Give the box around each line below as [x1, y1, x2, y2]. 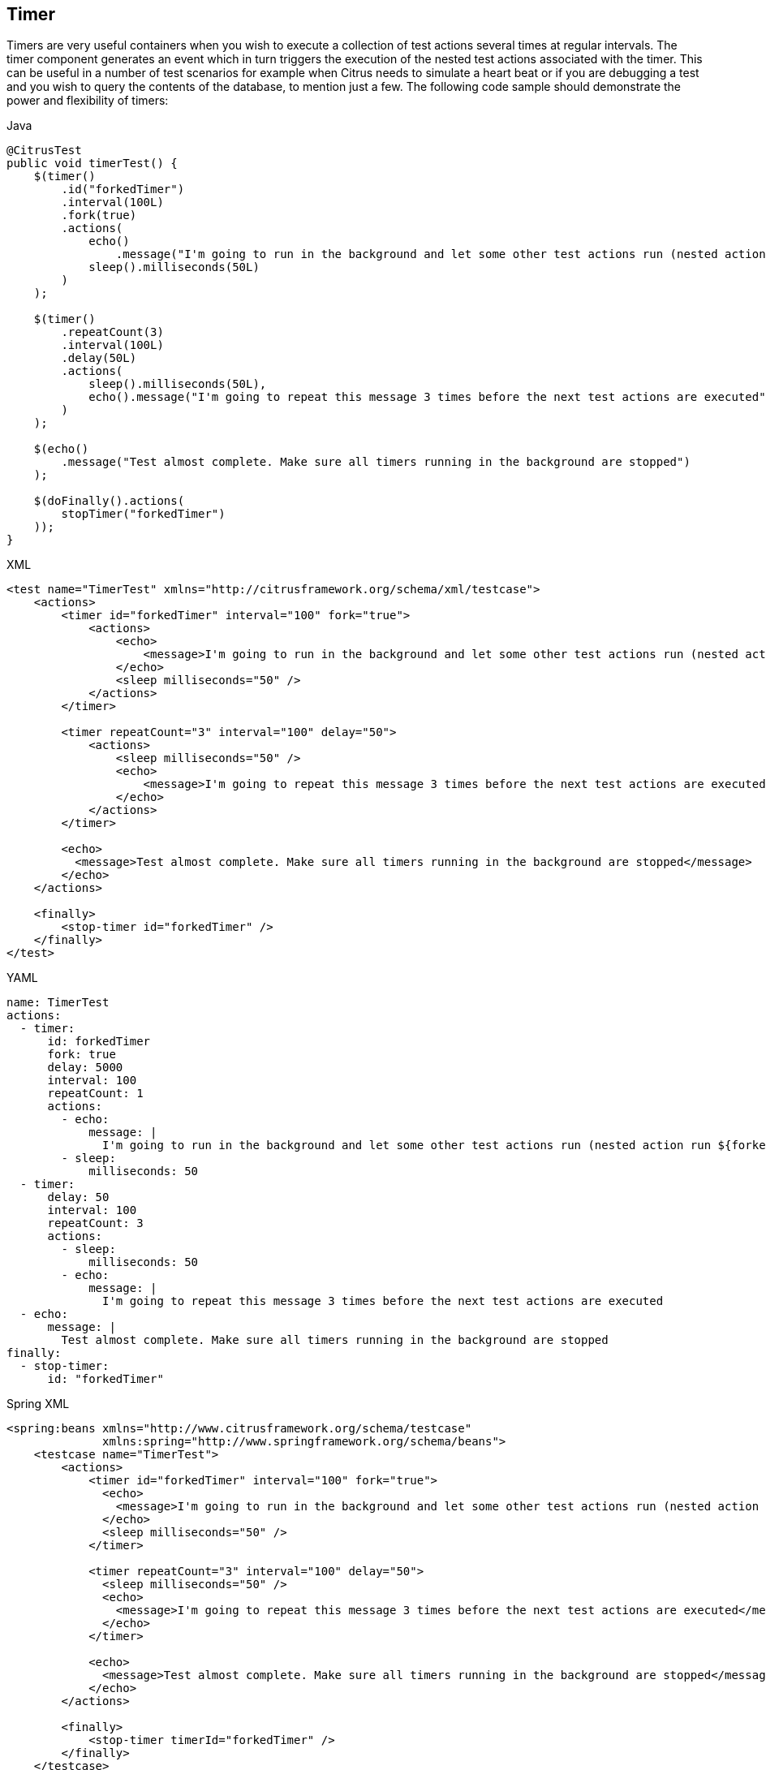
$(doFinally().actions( [33, 494, 185, 508]
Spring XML [6, 1397, 70, 1411]
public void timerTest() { [6, 157, 178, 170]
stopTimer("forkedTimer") [61, 507, 226, 521]
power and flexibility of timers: [6, 93, 169, 108]
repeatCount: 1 [47, 1087, 144, 1100]
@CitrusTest [6, 144, 82, 157]
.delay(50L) [61, 351, 137, 365]
